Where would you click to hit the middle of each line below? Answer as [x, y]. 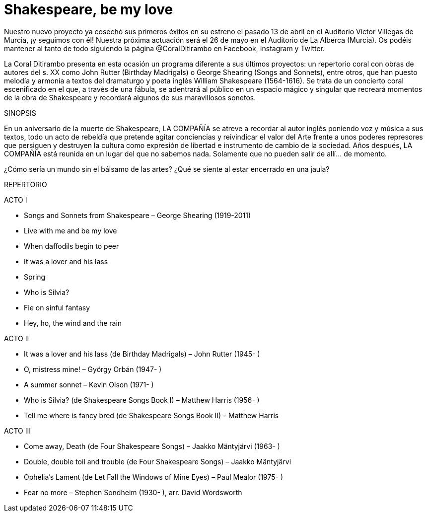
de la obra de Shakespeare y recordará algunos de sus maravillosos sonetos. [130, 97]
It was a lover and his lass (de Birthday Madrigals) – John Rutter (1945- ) [142, 354]
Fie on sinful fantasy [57, 307]
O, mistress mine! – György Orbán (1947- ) [93, 369]
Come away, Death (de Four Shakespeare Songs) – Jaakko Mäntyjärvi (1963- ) [152, 446]
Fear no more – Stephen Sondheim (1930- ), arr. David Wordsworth [133, 492]
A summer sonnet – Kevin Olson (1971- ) [89, 384]
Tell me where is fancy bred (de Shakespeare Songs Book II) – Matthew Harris [151, 415]
